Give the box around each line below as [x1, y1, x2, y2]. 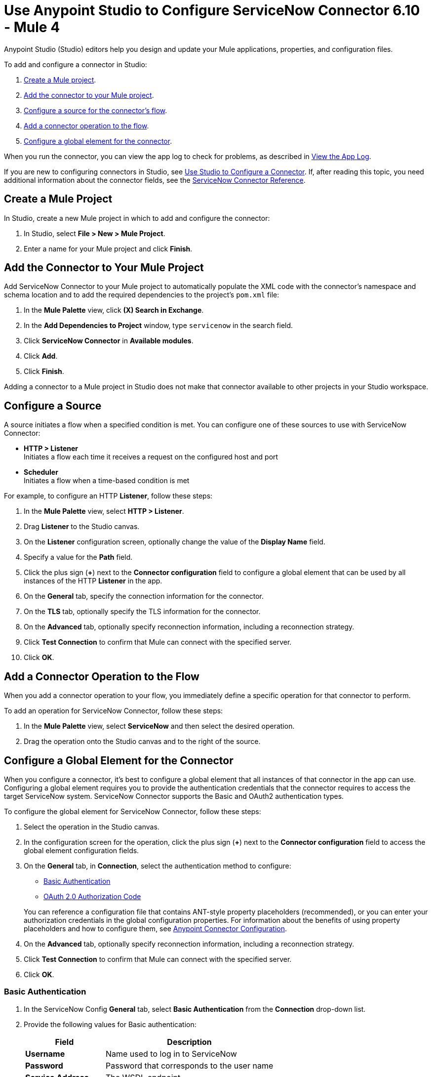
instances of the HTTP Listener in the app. [24, 577, 162, 585]
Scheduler [24, 468, 58, 477]
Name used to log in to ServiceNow [105, 1048, 237, 1059]
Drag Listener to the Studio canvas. [24, 522, 140, 531]
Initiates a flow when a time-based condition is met [24, 476, 190, 485]
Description [167, 1036, 212, 1047]
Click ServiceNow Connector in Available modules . [24, 336, 194, 345]
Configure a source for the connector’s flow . [24, 106, 167, 115]
